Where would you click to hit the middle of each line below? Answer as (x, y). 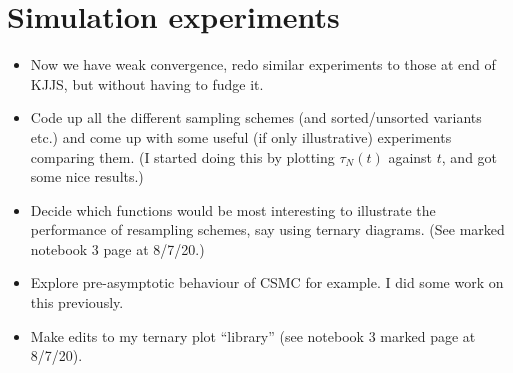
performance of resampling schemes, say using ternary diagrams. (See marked (267, 229)
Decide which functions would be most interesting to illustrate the (233, 209)
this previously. (77, 302)
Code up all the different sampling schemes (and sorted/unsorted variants (256, 117)
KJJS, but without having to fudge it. (147, 83)
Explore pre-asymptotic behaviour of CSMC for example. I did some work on (267, 282)
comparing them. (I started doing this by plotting (182, 156)
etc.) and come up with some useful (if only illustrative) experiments (241, 136)
